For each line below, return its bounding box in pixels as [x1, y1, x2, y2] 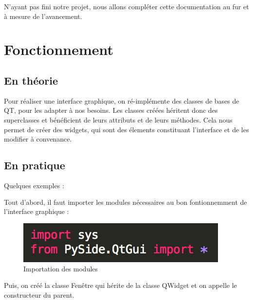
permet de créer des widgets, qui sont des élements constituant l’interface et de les [4, 124, 249, 134]
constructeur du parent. [4, 289, 74, 300]
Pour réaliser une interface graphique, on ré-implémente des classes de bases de [4, 95, 239, 106]
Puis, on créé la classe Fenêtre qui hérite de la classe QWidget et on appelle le [4, 280, 237, 290]
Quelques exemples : [4, 180, 64, 190]
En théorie [4, 72, 58, 88]
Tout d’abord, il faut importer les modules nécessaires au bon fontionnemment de [4, 196, 247, 207]
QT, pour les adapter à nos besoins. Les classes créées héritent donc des [4, 105, 218, 115]
